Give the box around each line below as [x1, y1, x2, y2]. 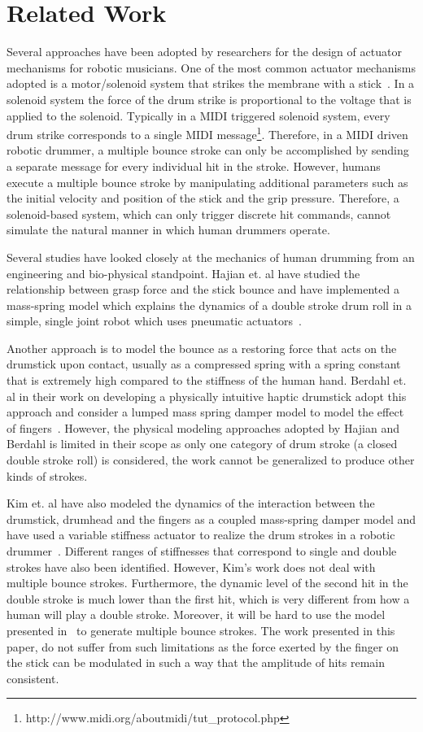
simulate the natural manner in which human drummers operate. [7, 221, 330, 238]
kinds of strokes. [7, 467, 88, 484]
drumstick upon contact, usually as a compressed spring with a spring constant [7, 355, 401, 373]
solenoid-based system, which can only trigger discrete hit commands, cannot [7, 205, 391, 222]
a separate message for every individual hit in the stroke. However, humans [7, 157, 381, 174]
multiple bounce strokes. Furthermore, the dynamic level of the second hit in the [7, 574, 408, 591]
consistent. [7, 669, 59, 686]
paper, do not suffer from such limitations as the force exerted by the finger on [7, 638, 399, 655]
